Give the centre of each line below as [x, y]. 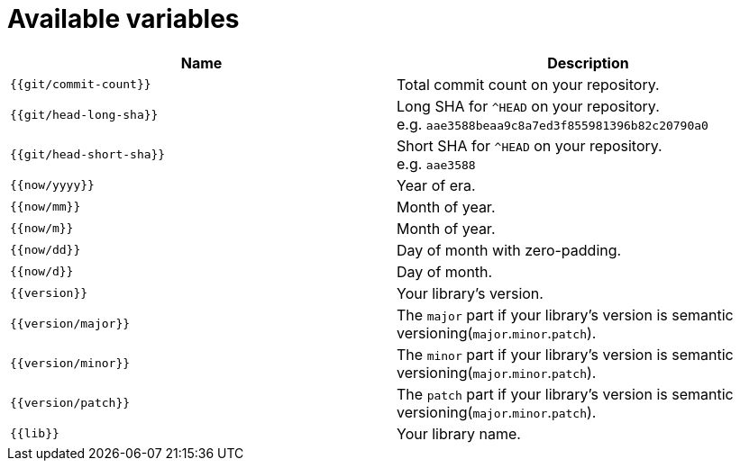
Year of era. [436, 185]
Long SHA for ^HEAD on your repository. [528, 106]
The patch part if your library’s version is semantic [565, 394]
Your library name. [459, 433]
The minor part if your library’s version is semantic [565, 354]
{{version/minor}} [70, 364]
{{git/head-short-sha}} [88, 155]
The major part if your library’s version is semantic [565, 315]
